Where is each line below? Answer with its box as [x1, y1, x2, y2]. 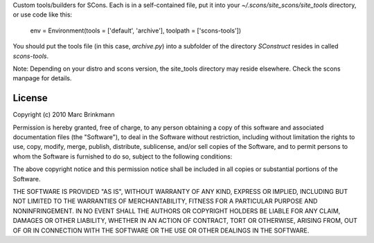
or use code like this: [12, 10, 73, 19]
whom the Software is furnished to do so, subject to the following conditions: [12, 152, 233, 161]
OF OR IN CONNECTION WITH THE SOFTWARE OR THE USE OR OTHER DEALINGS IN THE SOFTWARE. [12, 226, 310, 235]
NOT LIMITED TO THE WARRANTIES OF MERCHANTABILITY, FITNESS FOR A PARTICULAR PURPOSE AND [12, 197, 318, 206]
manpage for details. [12, 74, 72, 82]
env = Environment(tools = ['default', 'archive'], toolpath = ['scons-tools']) [30, 26, 242, 35]
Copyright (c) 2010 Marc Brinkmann [12, 111, 115, 119]
